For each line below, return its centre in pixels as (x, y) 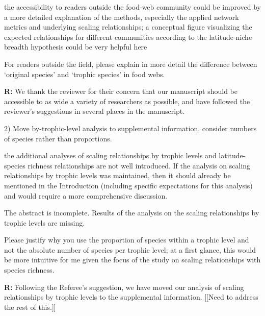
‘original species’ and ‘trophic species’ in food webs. (85, 74)
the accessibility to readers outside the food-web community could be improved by (133, 7)
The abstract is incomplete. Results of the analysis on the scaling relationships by (132, 213)
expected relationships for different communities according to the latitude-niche (128, 37)
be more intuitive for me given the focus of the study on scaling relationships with (132, 260)
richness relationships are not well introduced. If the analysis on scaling (139, 165)
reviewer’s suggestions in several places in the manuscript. (95, 111)
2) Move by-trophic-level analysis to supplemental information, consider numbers (130, 128)
